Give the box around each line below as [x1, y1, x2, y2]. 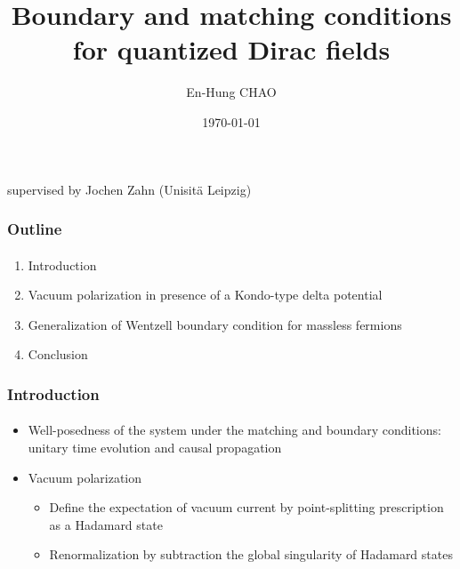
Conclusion [28, 345, 88, 364]
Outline [7, 218, 62, 240]
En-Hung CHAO [186, 83, 277, 101]
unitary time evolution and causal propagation [28, 437, 282, 456]
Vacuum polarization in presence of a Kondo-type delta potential [28, 285, 383, 304]
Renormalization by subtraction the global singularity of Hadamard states [49, 545, 453, 564]
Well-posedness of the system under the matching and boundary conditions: [28, 421, 441, 439]
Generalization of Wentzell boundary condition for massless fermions [28, 315, 402, 333]
